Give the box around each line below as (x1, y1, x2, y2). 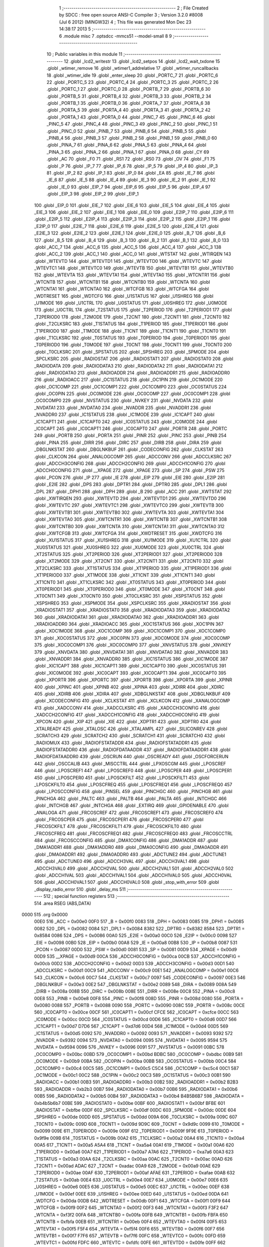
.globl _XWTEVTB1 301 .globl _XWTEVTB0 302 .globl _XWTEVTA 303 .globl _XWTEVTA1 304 (34, 509, 224, 515)
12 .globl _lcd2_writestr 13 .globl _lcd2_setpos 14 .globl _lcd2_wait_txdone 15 (64, 58, 220, 64)
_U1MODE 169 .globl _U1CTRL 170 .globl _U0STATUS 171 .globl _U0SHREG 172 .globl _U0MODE (34, 300, 228, 306)
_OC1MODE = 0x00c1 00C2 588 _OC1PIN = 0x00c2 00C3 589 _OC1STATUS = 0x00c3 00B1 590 (34, 1072, 231, 1078)
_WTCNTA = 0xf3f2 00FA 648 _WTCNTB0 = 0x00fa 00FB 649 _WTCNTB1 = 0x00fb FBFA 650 (34, 1212, 228, 1218)
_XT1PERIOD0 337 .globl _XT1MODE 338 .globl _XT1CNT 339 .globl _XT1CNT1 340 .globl (34, 572, 215, 578)
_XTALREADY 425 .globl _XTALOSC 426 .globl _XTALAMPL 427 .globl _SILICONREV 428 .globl (34, 726, 228, 732)
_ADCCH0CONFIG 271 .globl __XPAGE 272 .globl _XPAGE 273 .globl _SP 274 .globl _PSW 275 (34, 467, 225, 473)
